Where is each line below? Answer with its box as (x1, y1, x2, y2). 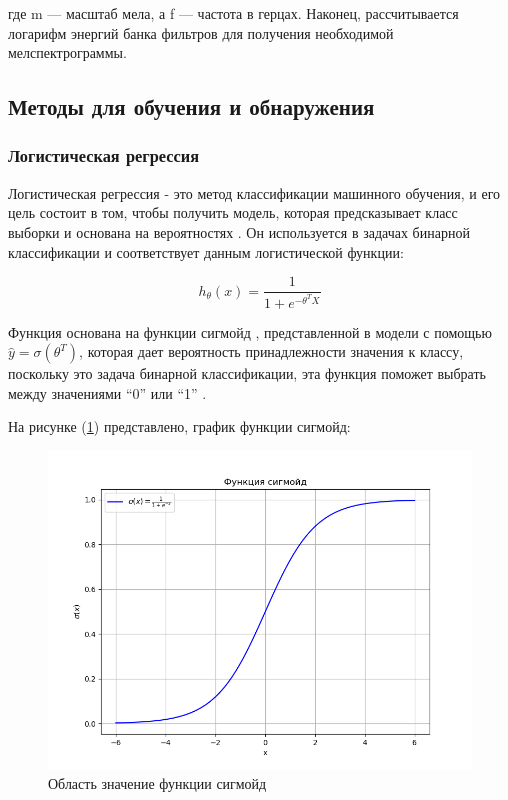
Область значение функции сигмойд (48, 772, 267, 793)
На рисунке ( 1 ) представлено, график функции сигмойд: (8, 416, 351, 437)
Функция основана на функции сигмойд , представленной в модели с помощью (8, 321, 492, 342)
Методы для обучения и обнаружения (8, 91, 375, 122)
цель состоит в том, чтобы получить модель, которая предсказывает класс (8, 202, 458, 223)
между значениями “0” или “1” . (8, 382, 207, 403)
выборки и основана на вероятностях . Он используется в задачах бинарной (8, 221, 470, 242)
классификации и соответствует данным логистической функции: (8, 241, 404, 262)
